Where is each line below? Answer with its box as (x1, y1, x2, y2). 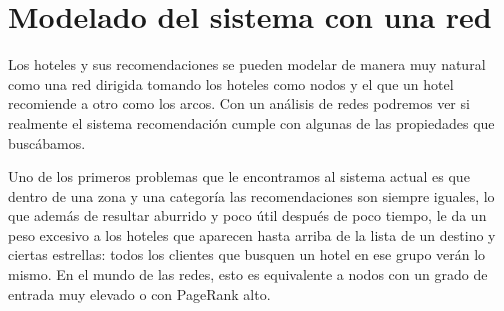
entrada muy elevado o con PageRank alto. (8, 283, 271, 304)
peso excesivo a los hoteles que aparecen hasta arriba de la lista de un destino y (8, 224, 496, 245)
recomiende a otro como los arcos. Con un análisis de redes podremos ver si (8, 93, 470, 114)
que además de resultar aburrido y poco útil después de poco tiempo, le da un (8, 205, 487, 226)
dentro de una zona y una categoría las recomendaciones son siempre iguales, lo (8, 185, 495, 206)
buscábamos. (8, 132, 86, 153)
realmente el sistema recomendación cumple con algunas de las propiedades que (8, 112, 495, 133)
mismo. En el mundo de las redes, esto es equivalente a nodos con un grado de (8, 264, 488, 285)
